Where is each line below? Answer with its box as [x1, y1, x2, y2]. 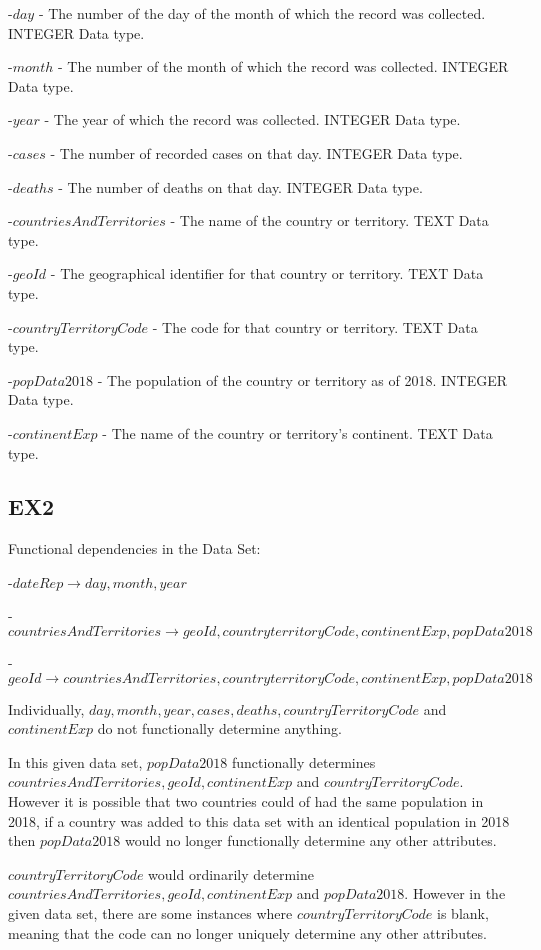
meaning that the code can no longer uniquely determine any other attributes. [8, 922, 487, 943]
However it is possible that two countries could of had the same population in [8, 791, 484, 812]
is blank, [437, 903, 489, 924]
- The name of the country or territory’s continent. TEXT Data [102, 422, 493, 443]
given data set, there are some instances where [8, 903, 293, 924]
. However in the [404, 883, 506, 904]
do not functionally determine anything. [97, 718, 342, 739]
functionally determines [232, 751, 376, 772]
